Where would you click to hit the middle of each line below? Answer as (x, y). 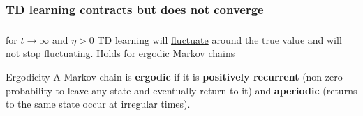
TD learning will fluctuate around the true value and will (220, 39)
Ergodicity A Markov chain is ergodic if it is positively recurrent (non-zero (174, 76)
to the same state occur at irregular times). (98, 104)
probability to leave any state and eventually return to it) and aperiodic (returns (181, 90)
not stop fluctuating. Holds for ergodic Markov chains (120, 53)
